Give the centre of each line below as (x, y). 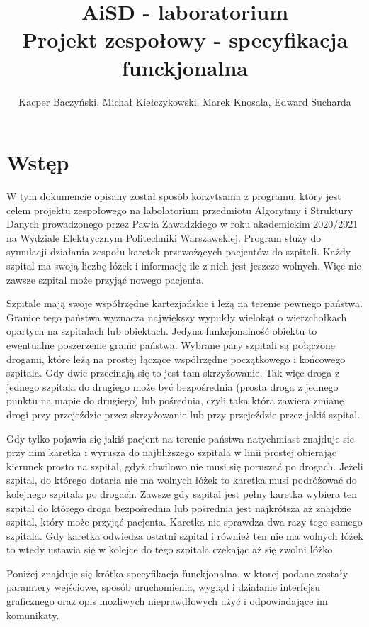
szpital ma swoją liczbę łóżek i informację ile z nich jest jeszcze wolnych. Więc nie (184, 265)
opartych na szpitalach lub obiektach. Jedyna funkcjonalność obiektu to (162, 331)
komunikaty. (33, 615)
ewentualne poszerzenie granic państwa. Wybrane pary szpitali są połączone (171, 344)
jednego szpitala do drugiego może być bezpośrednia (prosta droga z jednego (172, 386)
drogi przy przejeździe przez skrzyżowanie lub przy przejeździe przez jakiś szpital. (183, 414)
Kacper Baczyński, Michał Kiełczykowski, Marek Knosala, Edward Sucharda (185, 101)
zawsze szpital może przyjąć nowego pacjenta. (105, 279)
